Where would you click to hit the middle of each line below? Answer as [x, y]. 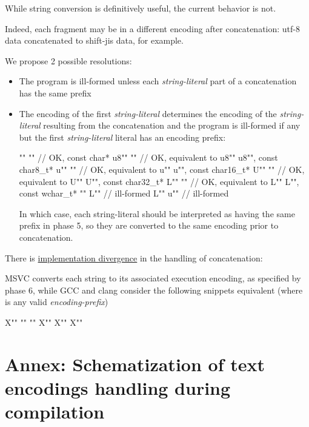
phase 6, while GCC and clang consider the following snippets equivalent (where [154, 290]
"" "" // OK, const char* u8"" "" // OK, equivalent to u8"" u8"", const [148, 157]
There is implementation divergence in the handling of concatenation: [134, 257]
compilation [55, 412]
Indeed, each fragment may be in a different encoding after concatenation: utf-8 [153, 28]
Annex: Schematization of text [135, 364]
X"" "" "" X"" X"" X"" [44, 322]
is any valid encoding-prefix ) [57, 302]
